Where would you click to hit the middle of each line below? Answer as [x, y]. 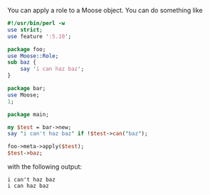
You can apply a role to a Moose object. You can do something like [105, 10]
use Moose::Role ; [33, 56]
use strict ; [25, 30]
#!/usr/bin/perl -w [36, 23]
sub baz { [22, 62]
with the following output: [45, 167]
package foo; [27, 49]
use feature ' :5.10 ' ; [40, 36]
